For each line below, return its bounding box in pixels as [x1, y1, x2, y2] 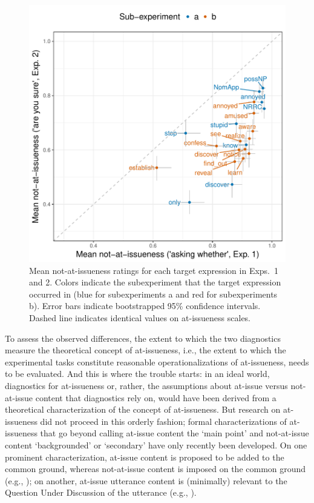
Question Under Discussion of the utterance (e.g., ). [5, 486, 197, 499]
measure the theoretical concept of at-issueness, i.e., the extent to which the [5, 344, 286, 356]
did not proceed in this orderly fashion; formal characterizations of [40, 415, 287, 427]
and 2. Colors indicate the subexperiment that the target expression [29, 276, 281, 288]
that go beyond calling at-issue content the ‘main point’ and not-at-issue [40, 427, 309, 439]
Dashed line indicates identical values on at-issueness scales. [29, 311, 251, 324]
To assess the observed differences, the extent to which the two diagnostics [5, 331, 281, 344]
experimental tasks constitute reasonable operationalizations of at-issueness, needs [5, 355, 309, 368]
